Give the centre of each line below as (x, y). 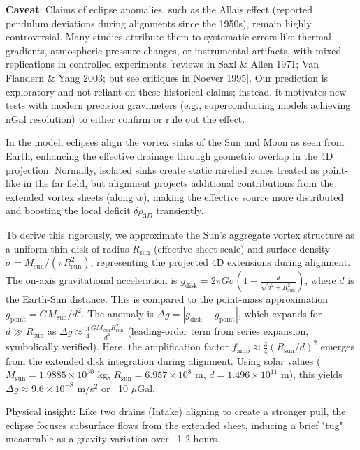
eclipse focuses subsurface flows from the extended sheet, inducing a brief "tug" (174, 425)
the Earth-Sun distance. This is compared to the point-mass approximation (167, 299)
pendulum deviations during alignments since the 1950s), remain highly (159, 23)
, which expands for (280, 313)
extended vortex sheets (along (70, 196)
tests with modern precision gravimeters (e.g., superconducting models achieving (178, 105)
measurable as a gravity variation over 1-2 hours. (113, 438)
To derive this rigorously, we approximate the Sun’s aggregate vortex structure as (180, 235)
